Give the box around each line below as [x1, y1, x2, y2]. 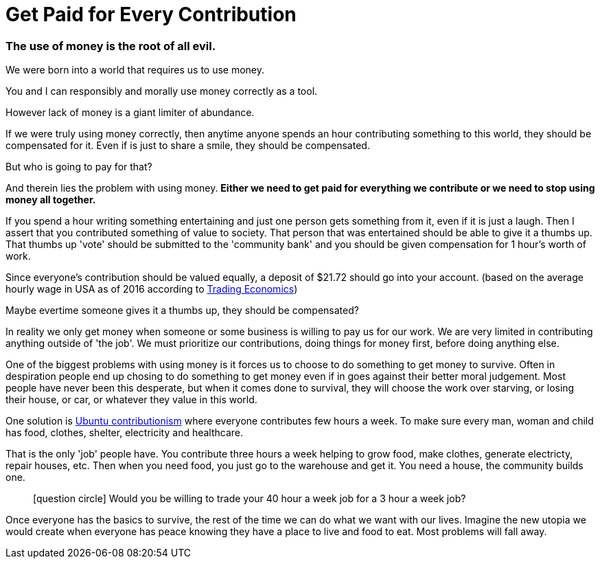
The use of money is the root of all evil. [5, 38, 216, 53]
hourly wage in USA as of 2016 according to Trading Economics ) [5, 283, 298, 295]
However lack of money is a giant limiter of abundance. [5, 106, 255, 119]
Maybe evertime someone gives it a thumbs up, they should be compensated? [5, 304, 359, 317]
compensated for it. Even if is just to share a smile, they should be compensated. [5, 139, 370, 152]
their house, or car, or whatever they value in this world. [5, 394, 257, 406]
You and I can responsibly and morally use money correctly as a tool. [5, 85, 318, 98]
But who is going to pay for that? [5, 161, 152, 173]
